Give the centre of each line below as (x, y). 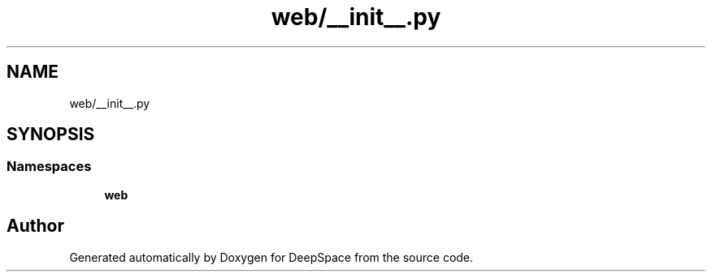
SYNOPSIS (51, 135)
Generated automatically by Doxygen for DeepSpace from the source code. (271, 257)
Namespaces (49, 167)
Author (35, 226)
